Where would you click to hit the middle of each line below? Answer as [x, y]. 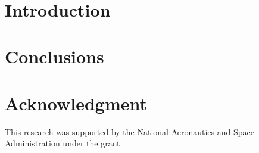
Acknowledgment [76, 103]
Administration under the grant [63, 143]
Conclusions [54, 56]
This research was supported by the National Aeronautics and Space [129, 131]
